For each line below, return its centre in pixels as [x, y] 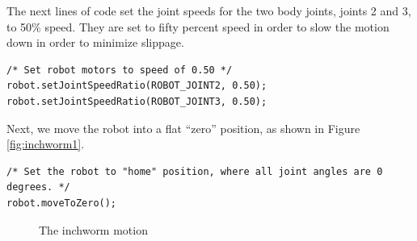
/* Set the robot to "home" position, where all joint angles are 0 [195, 171]
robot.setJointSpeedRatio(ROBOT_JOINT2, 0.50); [137, 86]
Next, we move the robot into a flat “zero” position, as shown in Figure [183, 128]
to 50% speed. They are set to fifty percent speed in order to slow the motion [198, 26]
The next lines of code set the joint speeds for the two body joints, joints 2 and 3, [209, 10]
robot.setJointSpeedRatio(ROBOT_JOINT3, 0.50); [137, 101]
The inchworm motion [93, 229]
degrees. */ [38, 187]
